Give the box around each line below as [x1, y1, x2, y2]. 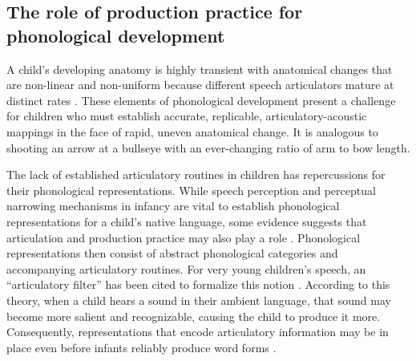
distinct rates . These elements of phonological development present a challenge [6, 91, 396, 108]
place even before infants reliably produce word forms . [6, 339, 277, 355]
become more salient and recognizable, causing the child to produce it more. [6, 307, 381, 324]
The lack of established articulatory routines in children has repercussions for [6, 166, 386, 183]
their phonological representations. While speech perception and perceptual [6, 181, 376, 198]
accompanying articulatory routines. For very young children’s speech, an [6, 260, 366, 277]
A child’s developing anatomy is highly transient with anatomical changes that [6, 60, 393, 77]
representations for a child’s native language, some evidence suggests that [6, 213, 367, 229]
